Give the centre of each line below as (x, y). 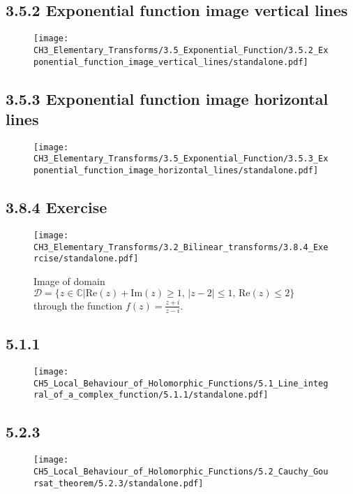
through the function (78, 305)
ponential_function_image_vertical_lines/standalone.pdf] (171, 62)
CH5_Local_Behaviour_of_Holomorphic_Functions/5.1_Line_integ (181, 383)
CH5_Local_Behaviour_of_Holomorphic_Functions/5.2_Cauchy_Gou (181, 471)
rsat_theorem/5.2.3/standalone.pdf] (119, 483)
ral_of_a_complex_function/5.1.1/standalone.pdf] (151, 395)
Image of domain (69, 281)
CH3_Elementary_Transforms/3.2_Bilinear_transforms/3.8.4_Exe (181, 247)
